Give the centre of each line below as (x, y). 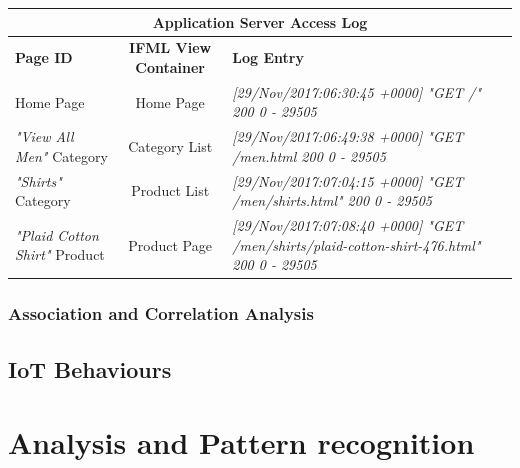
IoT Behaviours (90, 368)
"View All (44, 136)
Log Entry (268, 57)
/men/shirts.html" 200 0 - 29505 (332, 200)
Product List (170, 190)
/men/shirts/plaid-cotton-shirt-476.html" (356, 244)
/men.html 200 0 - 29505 (309, 155)
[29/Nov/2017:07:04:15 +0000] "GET (348, 180)
